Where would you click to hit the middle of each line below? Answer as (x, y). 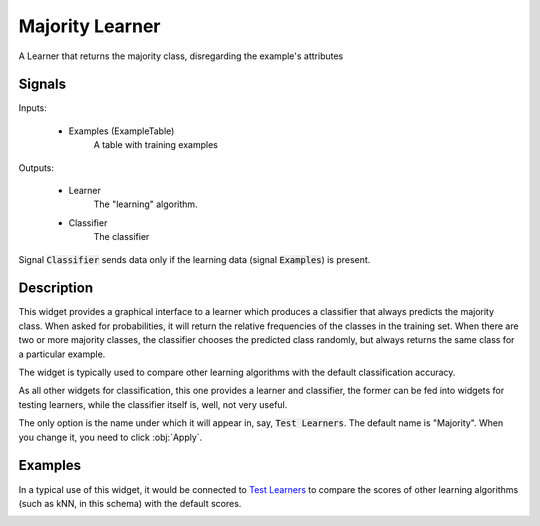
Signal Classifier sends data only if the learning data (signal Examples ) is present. (194, 259)
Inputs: (32, 108)
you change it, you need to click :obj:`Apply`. (110, 437)
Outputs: (36, 167)
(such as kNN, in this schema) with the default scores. (130, 503)
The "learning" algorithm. (146, 204)
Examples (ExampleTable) (121, 131)
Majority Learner (89, 26)
